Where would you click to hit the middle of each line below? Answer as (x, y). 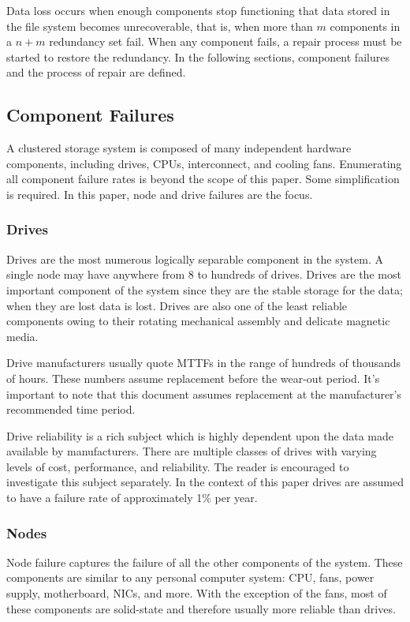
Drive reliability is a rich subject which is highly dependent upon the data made (200, 435)
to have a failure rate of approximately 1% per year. (132, 498)
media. (22, 336)
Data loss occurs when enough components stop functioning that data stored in (198, 10)
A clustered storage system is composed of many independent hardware (179, 148)
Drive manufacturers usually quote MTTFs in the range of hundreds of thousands (204, 363)
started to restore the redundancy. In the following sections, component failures (198, 56)
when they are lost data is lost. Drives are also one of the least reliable (177, 305)
